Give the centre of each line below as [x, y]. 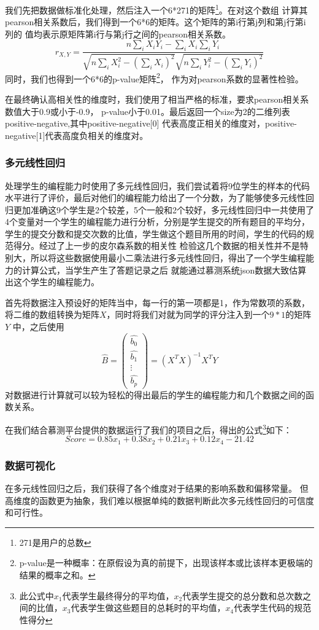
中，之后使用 [38, 327]
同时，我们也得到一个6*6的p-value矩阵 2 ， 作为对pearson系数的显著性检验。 [154, 77]
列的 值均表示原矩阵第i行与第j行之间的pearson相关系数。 [118, 33]
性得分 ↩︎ [36, 619]
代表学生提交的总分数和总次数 [243, 595]
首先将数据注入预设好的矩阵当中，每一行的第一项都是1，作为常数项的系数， [157, 302]
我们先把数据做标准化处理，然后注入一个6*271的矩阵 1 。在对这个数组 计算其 [156, 9]
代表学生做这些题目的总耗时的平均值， [148, 608]
